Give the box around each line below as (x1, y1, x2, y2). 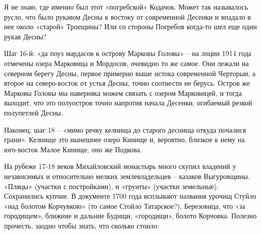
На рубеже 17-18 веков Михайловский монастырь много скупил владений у (4, 161, 236, 171)
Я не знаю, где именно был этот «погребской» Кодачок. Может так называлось (4, 2, 248, 12)
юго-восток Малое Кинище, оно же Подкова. (4, 144, 142, 154)
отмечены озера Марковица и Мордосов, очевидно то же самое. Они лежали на (4, 57, 249, 68)
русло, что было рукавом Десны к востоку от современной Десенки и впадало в (4, 11, 251, 22)
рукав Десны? (4, 31, 46, 41)
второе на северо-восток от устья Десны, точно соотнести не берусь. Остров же (4, 78, 250, 88)
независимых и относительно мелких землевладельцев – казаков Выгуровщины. (4, 170, 250, 181)
